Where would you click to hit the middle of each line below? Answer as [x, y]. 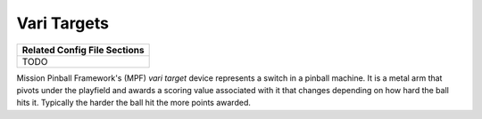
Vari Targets [62, 23]
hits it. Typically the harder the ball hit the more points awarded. [134, 103]
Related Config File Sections [83, 50]
